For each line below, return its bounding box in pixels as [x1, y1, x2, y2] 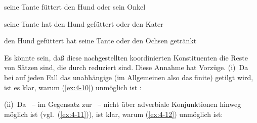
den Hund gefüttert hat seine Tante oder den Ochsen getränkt [4, 35, 197, 46]
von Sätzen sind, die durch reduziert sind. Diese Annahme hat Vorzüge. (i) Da [4, 62, 248, 73]
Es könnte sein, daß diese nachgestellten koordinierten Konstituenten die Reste [4, 52, 248, 63]
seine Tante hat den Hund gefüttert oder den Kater [4, 18, 163, 29]
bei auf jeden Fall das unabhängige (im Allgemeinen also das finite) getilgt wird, [4, 72, 253, 82]
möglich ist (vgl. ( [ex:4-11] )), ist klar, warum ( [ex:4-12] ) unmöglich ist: [4, 108, 223, 119]
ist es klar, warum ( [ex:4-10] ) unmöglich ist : [4, 82, 142, 92]
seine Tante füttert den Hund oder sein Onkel [4, 2, 146, 12]
